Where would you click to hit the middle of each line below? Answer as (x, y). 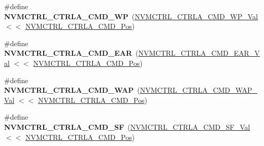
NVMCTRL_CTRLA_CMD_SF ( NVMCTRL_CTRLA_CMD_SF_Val (127, 126)
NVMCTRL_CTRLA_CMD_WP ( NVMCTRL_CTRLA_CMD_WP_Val (131, 16)
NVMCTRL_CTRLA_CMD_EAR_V (199, 53)
